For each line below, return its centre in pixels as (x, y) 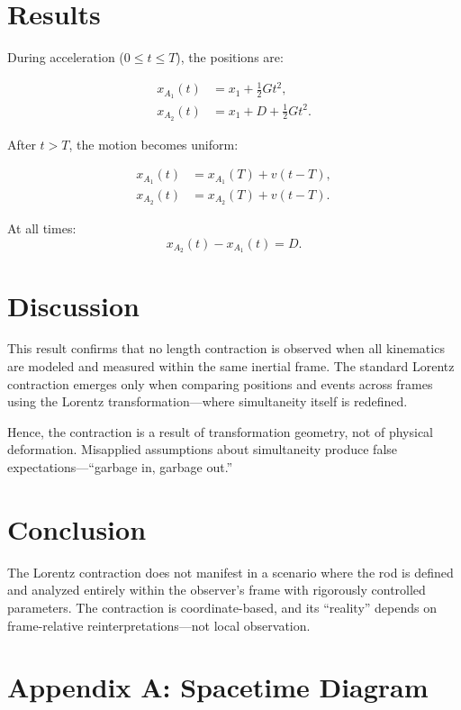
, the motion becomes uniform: (154, 144)
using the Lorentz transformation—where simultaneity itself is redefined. (208, 401)
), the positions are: (230, 57)
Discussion (73, 305)
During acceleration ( (66, 57)
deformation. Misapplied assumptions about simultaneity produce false (203, 449)
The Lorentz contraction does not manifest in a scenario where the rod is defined (230, 572)
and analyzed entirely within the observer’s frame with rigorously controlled (217, 590)
